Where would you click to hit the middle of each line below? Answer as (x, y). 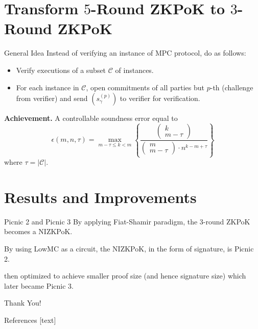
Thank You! (23, 303)
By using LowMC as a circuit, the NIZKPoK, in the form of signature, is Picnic (129, 248)
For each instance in (48, 87)
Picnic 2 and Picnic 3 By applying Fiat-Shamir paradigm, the (101, 221)
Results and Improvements (100, 197)
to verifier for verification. (160, 98)
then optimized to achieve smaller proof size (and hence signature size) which (125, 276)
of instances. (134, 70)
